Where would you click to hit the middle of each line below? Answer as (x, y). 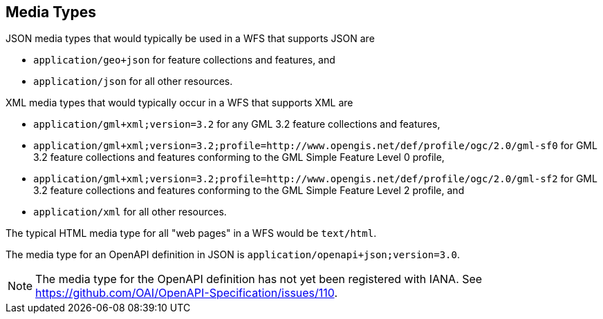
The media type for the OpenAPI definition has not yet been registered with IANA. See (259, 279)
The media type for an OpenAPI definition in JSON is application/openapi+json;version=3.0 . (233, 255)
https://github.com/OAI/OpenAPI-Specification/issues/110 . (187, 293)
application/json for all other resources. (133, 81)
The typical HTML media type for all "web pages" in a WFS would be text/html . (191, 233)
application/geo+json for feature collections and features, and (184, 60)
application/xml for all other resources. (130, 212)
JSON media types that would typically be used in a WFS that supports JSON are (190, 39)
